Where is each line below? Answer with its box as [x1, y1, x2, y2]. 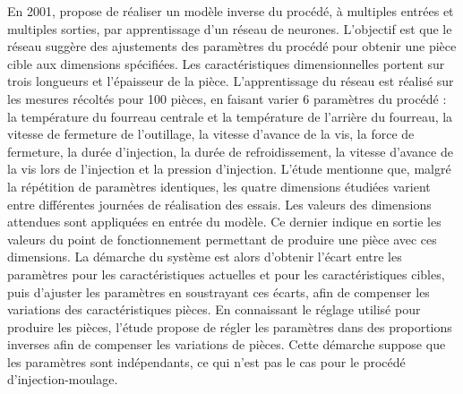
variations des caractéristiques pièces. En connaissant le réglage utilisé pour [7, 300, 421, 319]
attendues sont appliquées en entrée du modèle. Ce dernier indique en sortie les [7, 212, 442, 231]
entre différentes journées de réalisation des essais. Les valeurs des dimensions [7, 194, 432, 213]
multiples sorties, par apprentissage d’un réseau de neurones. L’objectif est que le [7, 19, 452, 38]
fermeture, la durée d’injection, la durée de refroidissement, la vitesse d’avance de [7, 141, 453, 160]
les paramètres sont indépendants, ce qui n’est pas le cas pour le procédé [7, 352, 406, 371]
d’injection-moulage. [7, 370, 118, 389]
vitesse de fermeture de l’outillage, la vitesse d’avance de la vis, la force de [7, 124, 415, 143]
